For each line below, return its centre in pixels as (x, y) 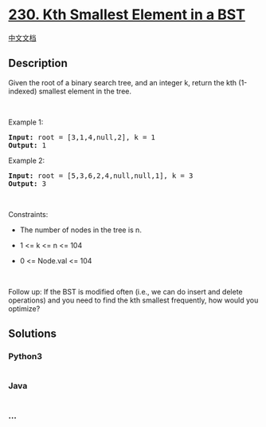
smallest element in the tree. (85, 91)
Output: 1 (27, 145)
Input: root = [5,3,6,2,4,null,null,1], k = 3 (101, 176)
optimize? (24, 308)
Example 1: (26, 122)
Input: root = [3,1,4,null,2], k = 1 (82, 137)
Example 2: (27, 160)
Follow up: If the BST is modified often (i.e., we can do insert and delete (125, 291)
